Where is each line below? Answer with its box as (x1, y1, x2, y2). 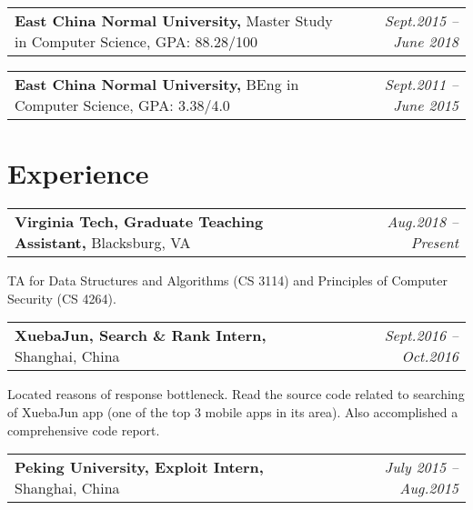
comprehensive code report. (7, 420, 160, 439)
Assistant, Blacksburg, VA (15, 232, 191, 254)
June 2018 (393, 31, 458, 52)
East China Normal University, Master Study (15, 10, 333, 31)
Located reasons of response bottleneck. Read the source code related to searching (7, 385, 465, 404)
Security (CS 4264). (7, 288, 116, 307)
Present (410, 232, 458, 254)
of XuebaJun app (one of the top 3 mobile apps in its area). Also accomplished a (7, 402, 458, 421)
